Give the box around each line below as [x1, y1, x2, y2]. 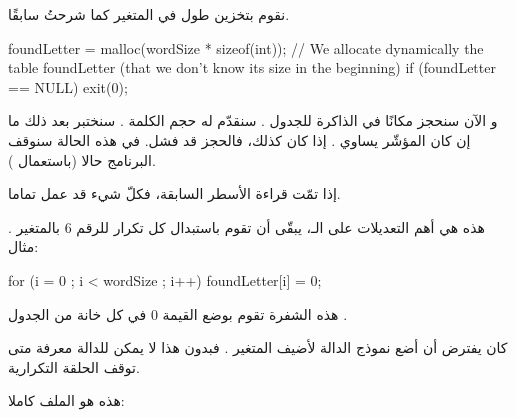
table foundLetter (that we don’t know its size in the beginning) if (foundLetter [8, 57, 496, 78]
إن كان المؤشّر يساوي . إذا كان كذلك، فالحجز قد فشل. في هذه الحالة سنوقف [8, 129, 471, 150]
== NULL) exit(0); [8, 76, 128, 97]
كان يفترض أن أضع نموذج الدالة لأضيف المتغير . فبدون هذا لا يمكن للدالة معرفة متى [8, 337, 508, 358]
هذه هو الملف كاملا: [8, 390, 125, 411]
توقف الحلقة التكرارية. [8, 356, 140, 377]
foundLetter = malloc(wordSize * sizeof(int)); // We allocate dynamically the [8, 37, 484, 58]
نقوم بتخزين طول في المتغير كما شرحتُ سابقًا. [8, 4, 290, 24]
